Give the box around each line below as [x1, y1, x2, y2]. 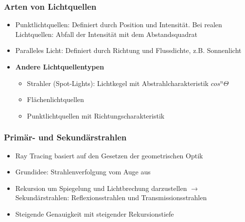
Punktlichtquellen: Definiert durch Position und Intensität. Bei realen [15, 19, 222, 30]
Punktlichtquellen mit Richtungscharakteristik [27, 110, 165, 120]
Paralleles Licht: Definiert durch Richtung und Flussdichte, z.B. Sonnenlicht [15, 45, 242, 55]
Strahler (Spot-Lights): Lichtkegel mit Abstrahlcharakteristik [27, 78, 209, 88]
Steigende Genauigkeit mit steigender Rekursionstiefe [15, 208, 174, 219]
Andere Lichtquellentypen [15, 62, 104, 71]
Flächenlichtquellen [27, 94, 84, 104]
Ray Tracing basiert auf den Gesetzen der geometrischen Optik [15, 150, 203, 160]
